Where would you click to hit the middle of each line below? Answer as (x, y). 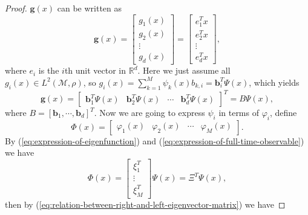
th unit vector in (95, 70)
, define (283, 113)
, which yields (274, 82)
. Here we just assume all (184, 70)
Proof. (16, 8)
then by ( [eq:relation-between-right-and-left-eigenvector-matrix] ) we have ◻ (145, 204)
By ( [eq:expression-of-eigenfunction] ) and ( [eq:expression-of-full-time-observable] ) (155, 140)
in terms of (239, 113)
